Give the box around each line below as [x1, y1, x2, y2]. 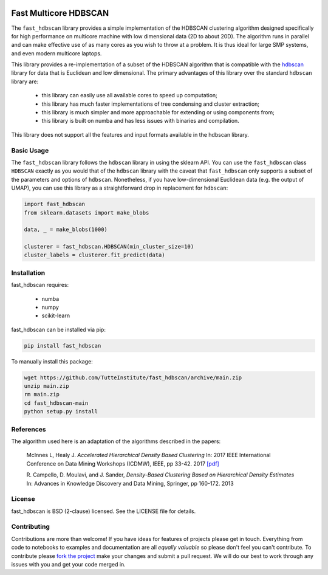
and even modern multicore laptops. [11, 49, 102, 57]
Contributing [11, 523, 50, 531]
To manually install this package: [11, 357, 94, 365]
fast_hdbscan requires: [11, 281, 69, 289]
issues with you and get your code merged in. [11, 561, 126, 568]
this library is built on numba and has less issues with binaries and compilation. [41, 117, 239, 125]
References [11, 425, 46, 433]
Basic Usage [11, 146, 49, 154]
